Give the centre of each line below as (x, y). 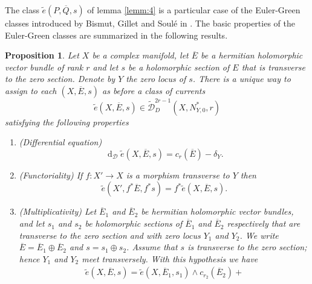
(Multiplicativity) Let (58, 211)
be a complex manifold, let (140, 55)
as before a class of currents (154, 90)
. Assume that (152, 247)
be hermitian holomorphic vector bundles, (217, 211)
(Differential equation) (60, 142)
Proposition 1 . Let (42, 55)
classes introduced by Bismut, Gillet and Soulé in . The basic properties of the (150, 23)
